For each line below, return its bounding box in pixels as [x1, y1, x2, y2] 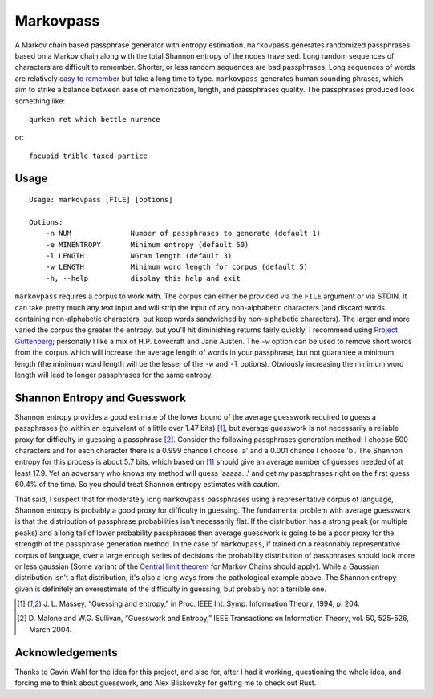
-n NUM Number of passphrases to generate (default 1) [45, 229, 321, 238]
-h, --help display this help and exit [45, 274, 241, 282]
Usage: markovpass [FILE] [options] [29, 195, 173, 205]
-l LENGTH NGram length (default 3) [45, 251, 233, 261]
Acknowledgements [14, 646, 118, 659]
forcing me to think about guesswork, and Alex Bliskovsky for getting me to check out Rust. [14, 678, 317, 688]
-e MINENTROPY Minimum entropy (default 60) [45, 240, 249, 249]
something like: [14, 96, 66, 106]
